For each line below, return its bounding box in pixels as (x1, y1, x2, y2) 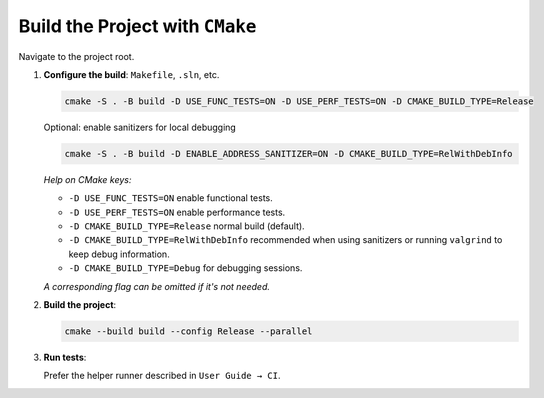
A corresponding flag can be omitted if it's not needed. (43, 280, 270, 292)
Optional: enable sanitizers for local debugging (43, 121, 237, 133)
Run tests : (43, 351, 87, 363)
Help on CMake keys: (43, 173, 132, 185)
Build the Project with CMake (18, 15, 257, 37)
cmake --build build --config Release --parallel (64, 325, 313, 337)
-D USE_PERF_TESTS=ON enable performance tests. (68, 206, 286, 218)
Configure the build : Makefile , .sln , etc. (43, 68, 220, 80)
